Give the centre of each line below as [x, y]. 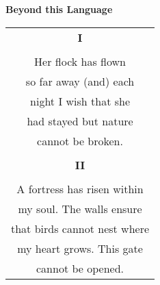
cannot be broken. [80, 140]
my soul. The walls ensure [80, 208]
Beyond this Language [59, 9]
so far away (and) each [80, 81]
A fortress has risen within [80, 188]
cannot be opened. [80, 268]
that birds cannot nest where [80, 228]
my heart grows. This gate [80, 248]
